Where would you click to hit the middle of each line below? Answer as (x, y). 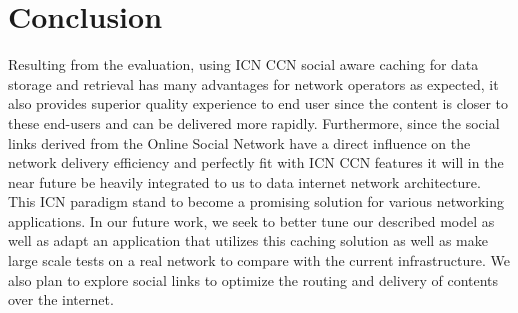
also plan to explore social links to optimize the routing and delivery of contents (253, 279)
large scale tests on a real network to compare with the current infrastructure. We (259, 260)
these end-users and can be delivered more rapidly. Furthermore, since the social (254, 122)
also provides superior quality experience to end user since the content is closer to (258, 103)
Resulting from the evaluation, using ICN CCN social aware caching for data (243, 64)
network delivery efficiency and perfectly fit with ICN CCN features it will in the (256, 162)
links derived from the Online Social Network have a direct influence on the (239, 142)
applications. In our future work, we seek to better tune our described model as (251, 220)
